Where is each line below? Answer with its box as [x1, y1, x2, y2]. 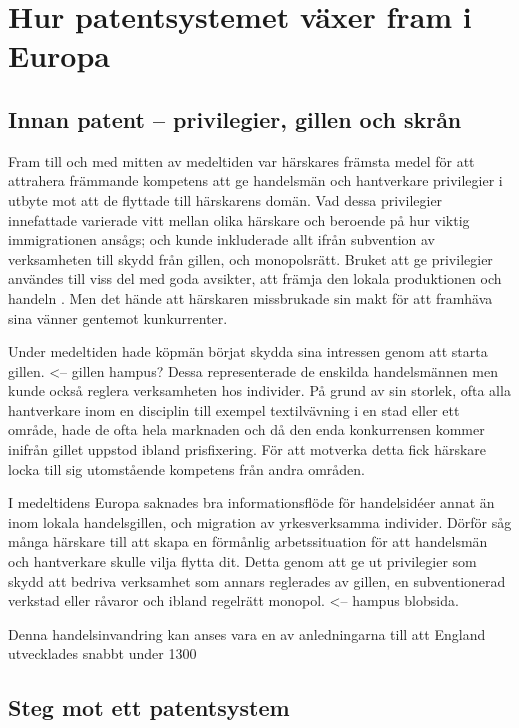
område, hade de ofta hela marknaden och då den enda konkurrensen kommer [8, 419, 485, 440]
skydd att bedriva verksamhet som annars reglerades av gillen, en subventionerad [8, 570, 506, 591]
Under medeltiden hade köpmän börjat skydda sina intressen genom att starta [8, 341, 488, 362]
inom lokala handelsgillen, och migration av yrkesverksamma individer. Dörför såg [8, 511, 512, 532]
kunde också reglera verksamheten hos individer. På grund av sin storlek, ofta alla [8, 380, 511, 401]
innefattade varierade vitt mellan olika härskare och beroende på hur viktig [8, 209, 470, 230]
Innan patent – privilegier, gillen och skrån [8, 103, 462, 134]
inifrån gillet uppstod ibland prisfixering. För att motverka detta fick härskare [8, 439, 487, 460]
